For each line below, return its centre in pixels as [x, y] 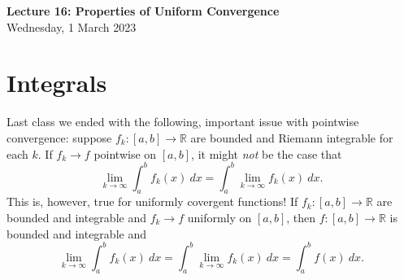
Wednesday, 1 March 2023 [72, 26]
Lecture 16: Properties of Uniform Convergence [143, 11]
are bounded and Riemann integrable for [292, 137]
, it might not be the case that [267, 153]
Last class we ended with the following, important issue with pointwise [183, 122]
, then [301, 217]
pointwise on [125, 153]
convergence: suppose [59, 137]
